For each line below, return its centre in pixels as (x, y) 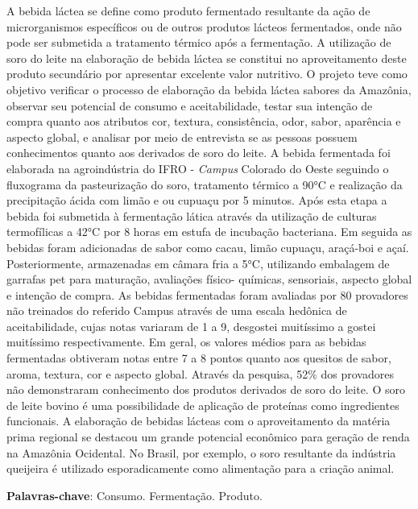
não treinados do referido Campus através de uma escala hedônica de (177, 310)
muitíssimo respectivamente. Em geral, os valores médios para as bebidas (186, 342)
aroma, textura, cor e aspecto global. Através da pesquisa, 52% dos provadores (200, 373)
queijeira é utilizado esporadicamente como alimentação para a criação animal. (201, 468)
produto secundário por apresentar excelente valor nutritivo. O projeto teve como (207, 74)
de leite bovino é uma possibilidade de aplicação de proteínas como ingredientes (203, 405)
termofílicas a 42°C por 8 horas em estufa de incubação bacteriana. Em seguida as (209, 232)
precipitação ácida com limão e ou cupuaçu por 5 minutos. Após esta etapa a (197, 200)
